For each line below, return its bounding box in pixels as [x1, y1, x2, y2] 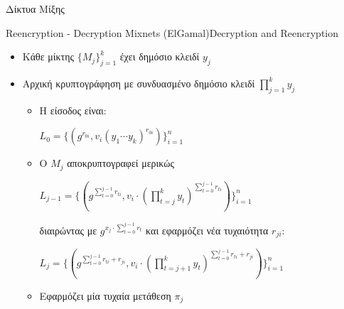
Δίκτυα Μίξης [6, 1, 65, 16]
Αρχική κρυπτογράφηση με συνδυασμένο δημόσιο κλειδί [22, 75, 255, 90]
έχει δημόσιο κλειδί [119, 49, 200, 64]
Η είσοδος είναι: [39, 102, 107, 117]
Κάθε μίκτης [22, 49, 75, 64]
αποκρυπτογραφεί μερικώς [67, 156, 175, 170]
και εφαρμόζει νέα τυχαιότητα [146, 223, 269, 238]
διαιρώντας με [39, 223, 97, 238]
